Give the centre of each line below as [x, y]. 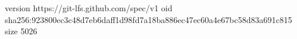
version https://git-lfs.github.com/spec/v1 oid [89, 8]
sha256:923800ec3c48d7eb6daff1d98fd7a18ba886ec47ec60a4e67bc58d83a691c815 [148, 19]
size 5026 [21, 31]
